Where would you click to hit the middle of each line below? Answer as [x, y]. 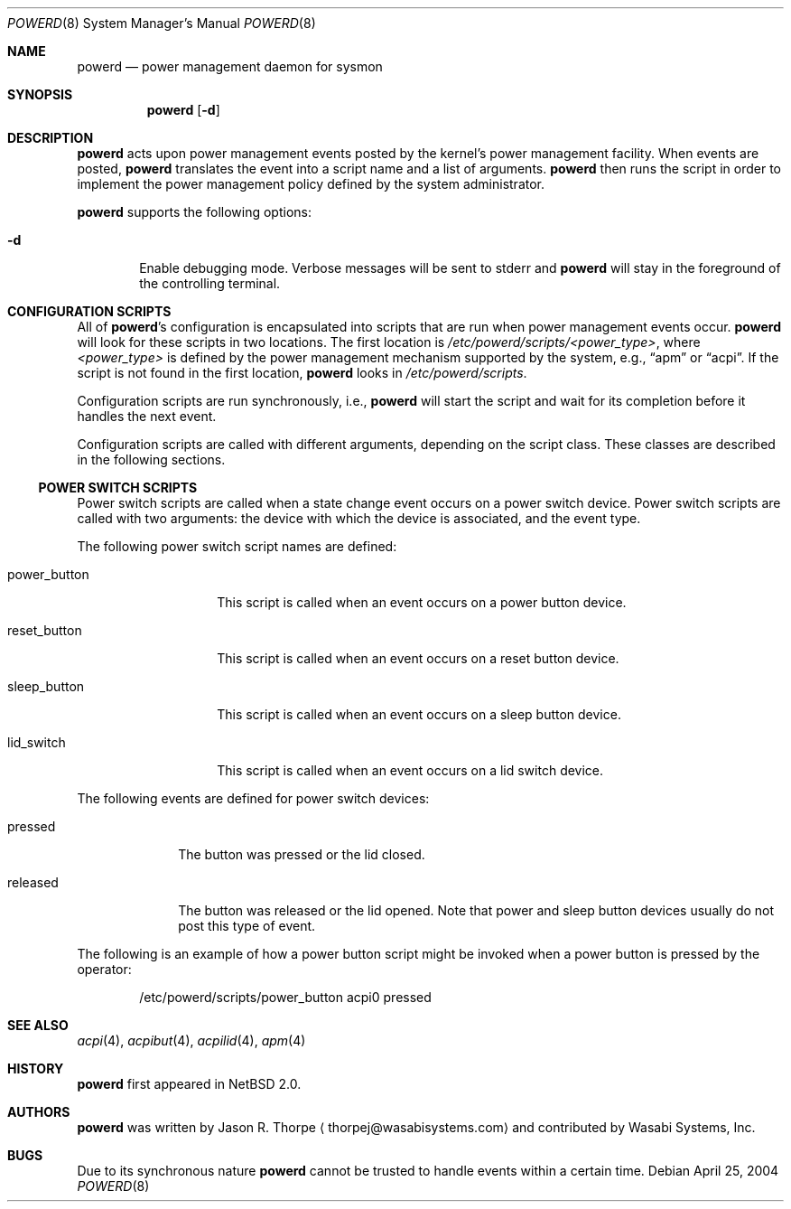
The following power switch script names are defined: [237, 546]
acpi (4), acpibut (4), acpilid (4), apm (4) [191, 1040]
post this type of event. [247, 926]
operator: [104, 969]
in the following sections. [151, 459]
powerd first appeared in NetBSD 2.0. [189, 1084]
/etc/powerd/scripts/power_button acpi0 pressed [285, 997]
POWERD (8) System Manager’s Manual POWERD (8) [162, 23]
